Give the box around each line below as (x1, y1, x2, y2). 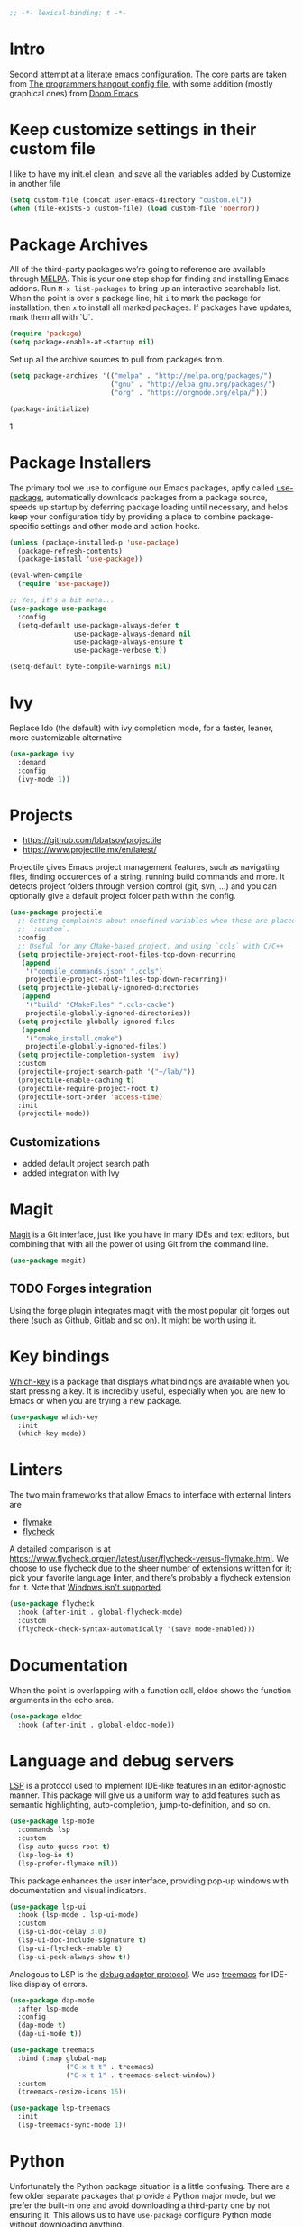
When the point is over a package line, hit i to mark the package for (9, 293, 262, 304)
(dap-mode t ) (17, 2021, 67, 2030)
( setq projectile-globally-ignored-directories (17, 984, 200, 993)
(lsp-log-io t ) (17, 1850, 75, 1859)
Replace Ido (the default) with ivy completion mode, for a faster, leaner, (9, 722, 273, 733)
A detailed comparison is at (9, 1544, 111, 1554)
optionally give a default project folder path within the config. (9, 891, 236, 902)
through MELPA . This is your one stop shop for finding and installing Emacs (9, 273, 289, 284)
